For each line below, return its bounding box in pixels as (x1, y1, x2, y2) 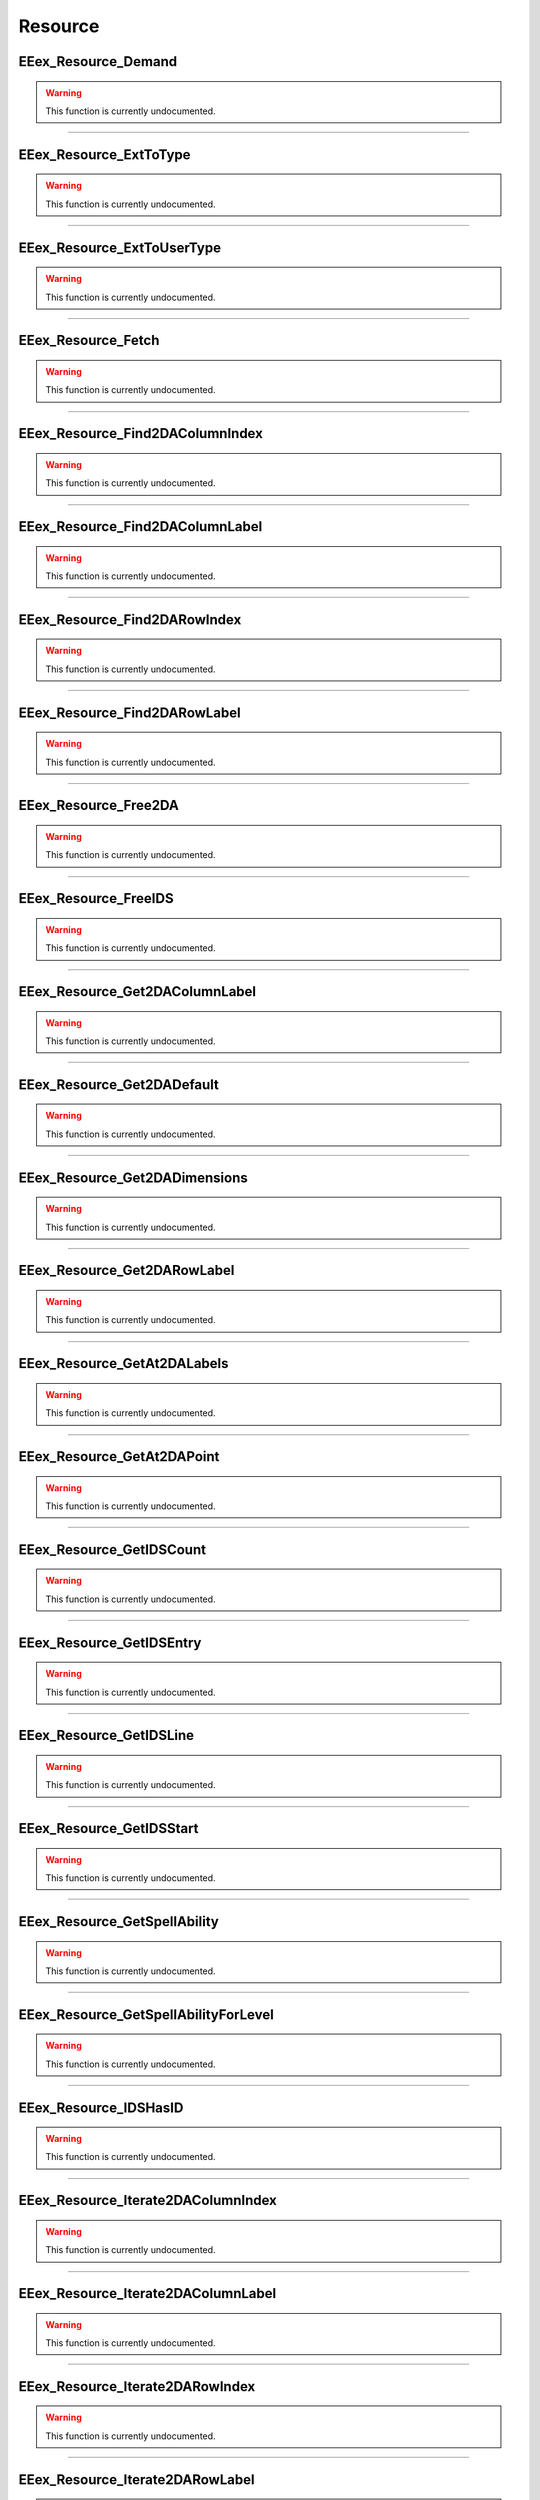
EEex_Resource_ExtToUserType (18, 239, 222, 256)
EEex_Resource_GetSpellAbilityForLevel (18, 2006, 274, 2023)
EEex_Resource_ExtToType (18, 146, 191, 163)
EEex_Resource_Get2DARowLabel (18, 1262, 235, 1279)
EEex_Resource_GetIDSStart (18, 1820, 199, 1837)
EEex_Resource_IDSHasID (18, 2099, 184, 2116)
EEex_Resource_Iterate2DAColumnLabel (18, 2285, 277, 2302)
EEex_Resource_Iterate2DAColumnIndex (18, 2192, 277, 2209)
